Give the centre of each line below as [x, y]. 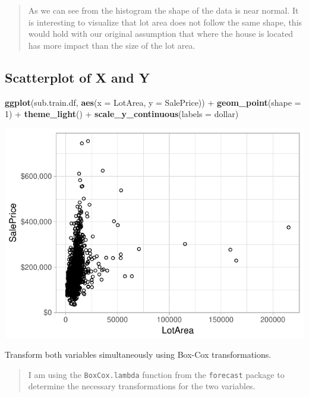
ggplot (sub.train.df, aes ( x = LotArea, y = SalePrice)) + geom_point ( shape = [153, 102]
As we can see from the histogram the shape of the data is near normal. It [163, 10]
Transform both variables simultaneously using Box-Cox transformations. [138, 355]
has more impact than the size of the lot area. [112, 45]
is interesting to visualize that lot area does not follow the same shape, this [165, 22]
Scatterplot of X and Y [77, 77]
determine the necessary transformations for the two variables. [142, 386]
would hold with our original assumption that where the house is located [161, 34]
